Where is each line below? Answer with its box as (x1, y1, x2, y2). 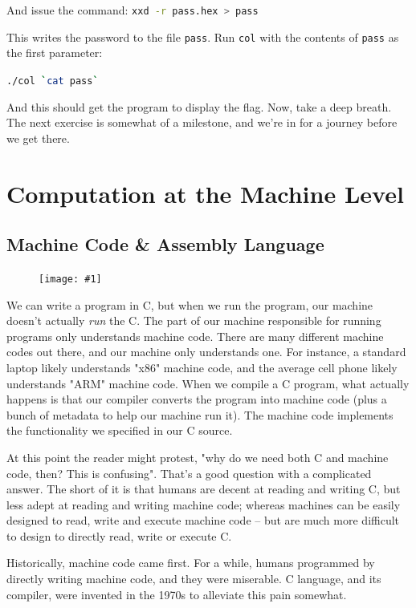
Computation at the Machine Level (6, 176, 404, 209)
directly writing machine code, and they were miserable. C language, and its (6, 570, 381, 587)
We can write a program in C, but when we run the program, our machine (6, 296, 373, 313)
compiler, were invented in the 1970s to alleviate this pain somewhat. (6, 586, 347, 602)
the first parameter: (6, 44, 103, 61)
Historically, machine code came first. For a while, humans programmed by (6, 554, 375, 571)
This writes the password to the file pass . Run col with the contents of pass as (6, 28, 399, 45)
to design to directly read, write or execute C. (6, 527, 232, 544)
